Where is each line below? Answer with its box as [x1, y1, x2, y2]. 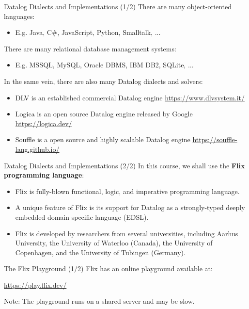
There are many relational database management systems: [4, 43, 176, 53]
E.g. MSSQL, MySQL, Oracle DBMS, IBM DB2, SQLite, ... [15, 60, 194, 70]
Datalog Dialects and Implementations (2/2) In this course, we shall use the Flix [4, 160, 245, 170]
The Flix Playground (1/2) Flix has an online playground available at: [4, 263, 213, 274]
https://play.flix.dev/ [4, 279, 67, 290]
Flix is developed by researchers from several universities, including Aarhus [15, 228, 238, 238]
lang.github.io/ [15, 144, 60, 154]
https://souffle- [192, 134, 237, 145]
